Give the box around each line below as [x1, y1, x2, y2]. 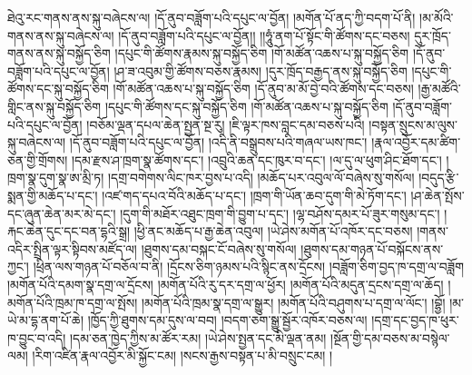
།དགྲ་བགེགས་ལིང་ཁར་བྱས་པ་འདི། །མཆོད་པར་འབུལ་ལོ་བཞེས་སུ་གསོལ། [107, 168, 415, 187]
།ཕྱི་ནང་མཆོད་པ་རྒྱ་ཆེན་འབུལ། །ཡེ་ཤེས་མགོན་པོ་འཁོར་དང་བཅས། [133, 222, 413, 241]
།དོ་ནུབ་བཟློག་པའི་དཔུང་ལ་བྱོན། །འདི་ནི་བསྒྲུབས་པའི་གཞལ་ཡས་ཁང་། [69, 133, 368, 152]
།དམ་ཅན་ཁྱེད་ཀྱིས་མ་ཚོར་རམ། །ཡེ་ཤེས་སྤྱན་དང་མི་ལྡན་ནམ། [69, 328, 327, 347]
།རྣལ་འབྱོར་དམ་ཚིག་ [371, 133, 461, 152]
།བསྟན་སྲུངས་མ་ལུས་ [369, 114, 458, 133]
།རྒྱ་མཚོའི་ [418, 79, 461, 98]
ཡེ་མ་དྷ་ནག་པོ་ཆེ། [7, 311, 84, 330]
